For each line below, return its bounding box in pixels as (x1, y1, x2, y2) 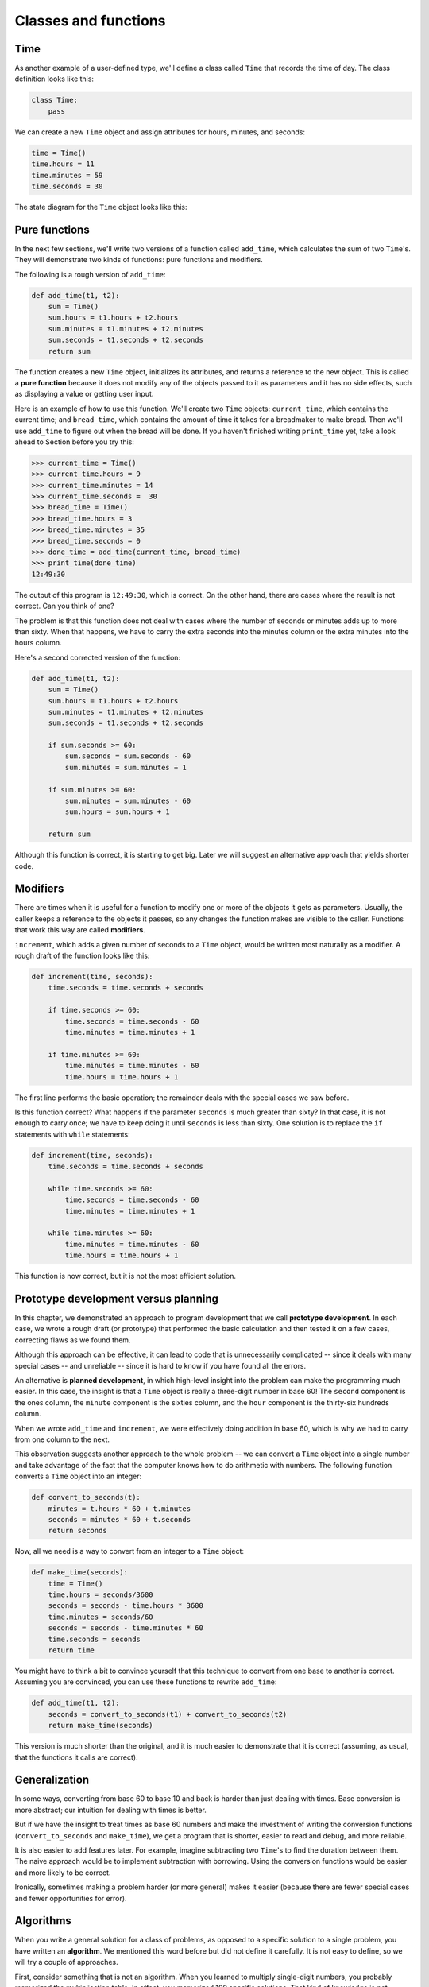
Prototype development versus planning (14, 1292, 218, 1305)
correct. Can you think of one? (14, 601, 114, 611)
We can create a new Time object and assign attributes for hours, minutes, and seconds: (14, 127, 306, 137)
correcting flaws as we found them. (14, 1335, 131, 1345)
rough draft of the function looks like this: (14, 951, 150, 961)
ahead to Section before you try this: (14, 437, 135, 447)
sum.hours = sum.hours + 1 (64, 808, 170, 816)
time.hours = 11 (31, 160, 95, 168)
